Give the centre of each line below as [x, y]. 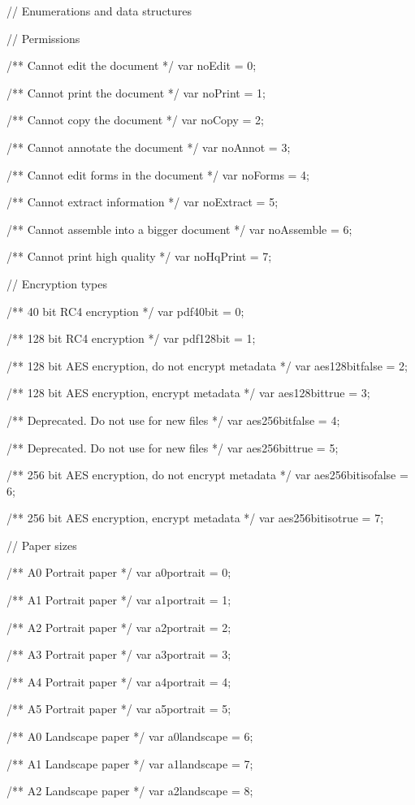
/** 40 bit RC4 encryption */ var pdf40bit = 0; [125, 311]
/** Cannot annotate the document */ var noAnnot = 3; [149, 147]
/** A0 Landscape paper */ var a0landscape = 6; [130, 736]
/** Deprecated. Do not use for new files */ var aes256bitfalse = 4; [173, 420]
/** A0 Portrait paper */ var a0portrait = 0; [119, 572]
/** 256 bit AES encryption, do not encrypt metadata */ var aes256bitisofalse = [207, 475]
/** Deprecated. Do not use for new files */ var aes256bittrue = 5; [173, 447]
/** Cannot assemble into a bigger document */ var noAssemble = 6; [179, 229]
